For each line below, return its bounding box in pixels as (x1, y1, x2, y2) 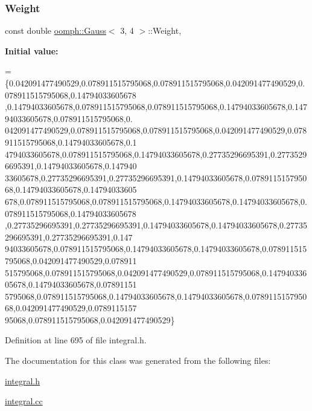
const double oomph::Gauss (5, 24, 106, 37)
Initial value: (5, 44, 59, 57)
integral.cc (5, 395, 43, 407)
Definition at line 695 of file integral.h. (5, 334, 147, 346)
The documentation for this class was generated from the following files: (5, 354, 271, 367)
